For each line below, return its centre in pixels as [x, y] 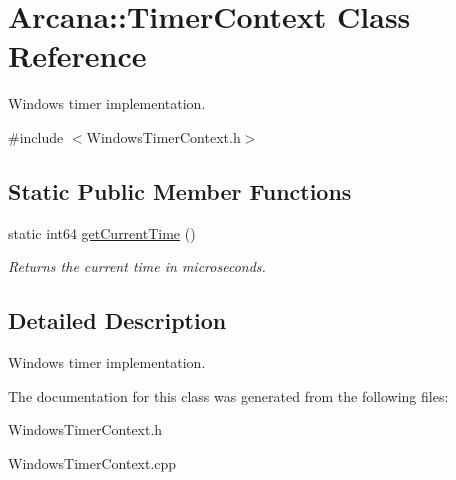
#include [36, 136]
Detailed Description [117, 320]
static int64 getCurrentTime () [102, 232]
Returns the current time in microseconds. [137, 266]
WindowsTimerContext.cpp [92, 462]
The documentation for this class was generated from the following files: [228, 395]
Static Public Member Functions [180, 190]
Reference [77, 55]
